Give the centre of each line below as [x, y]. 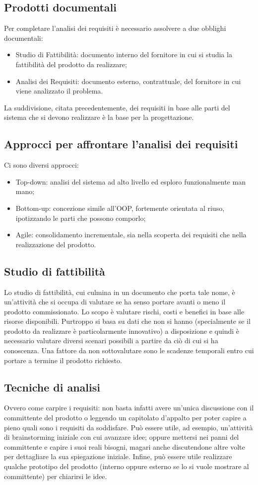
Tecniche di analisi [52, 387]
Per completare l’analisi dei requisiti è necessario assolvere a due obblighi [115, 28]
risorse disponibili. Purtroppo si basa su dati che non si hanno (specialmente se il [127, 321]
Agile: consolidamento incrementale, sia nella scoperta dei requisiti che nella [131, 235]
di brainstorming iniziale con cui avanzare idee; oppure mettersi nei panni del [122, 437]
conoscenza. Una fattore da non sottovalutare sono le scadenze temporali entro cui [129, 350]
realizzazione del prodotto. [56, 244]
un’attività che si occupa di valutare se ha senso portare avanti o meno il [115, 302]
